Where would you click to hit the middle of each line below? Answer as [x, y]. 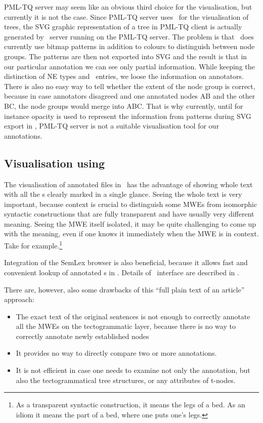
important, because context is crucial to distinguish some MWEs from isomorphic [131, 204]
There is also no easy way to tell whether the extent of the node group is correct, [130, 86]
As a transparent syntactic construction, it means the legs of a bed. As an [130, 405]
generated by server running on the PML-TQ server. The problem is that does [129, 36]
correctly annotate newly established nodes [82, 336]
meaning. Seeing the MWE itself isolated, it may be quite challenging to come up [130, 223]
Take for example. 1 [33, 245]
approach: [19, 299]
